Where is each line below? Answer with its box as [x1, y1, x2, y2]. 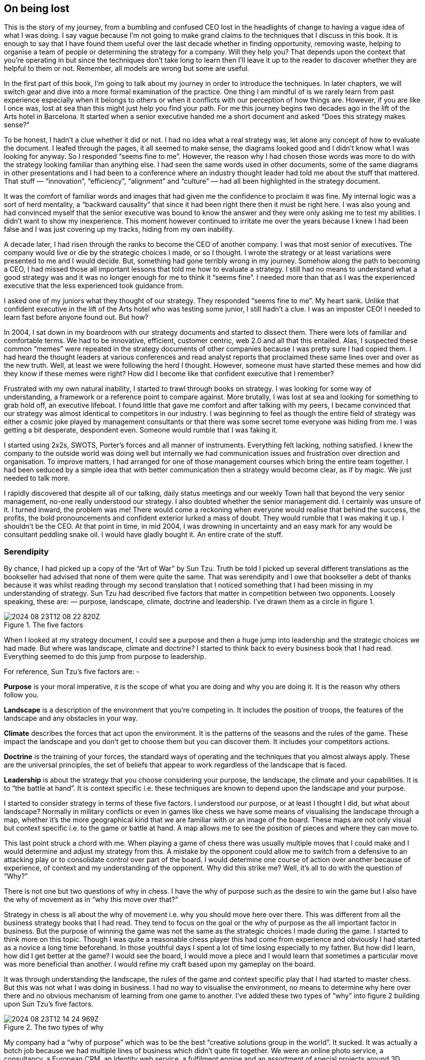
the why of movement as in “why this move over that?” [4, 895, 178, 904]
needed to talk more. [4, 474, 70, 483]
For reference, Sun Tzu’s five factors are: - [4, 667, 140, 676]
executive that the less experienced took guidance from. [4, 281, 184, 290]
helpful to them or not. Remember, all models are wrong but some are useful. [4, 64, 249, 73]
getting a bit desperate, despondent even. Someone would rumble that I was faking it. [4, 426, 278, 434]
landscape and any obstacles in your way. [4, 714, 138, 723]
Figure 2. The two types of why [4, 1023, 104, 1032]
